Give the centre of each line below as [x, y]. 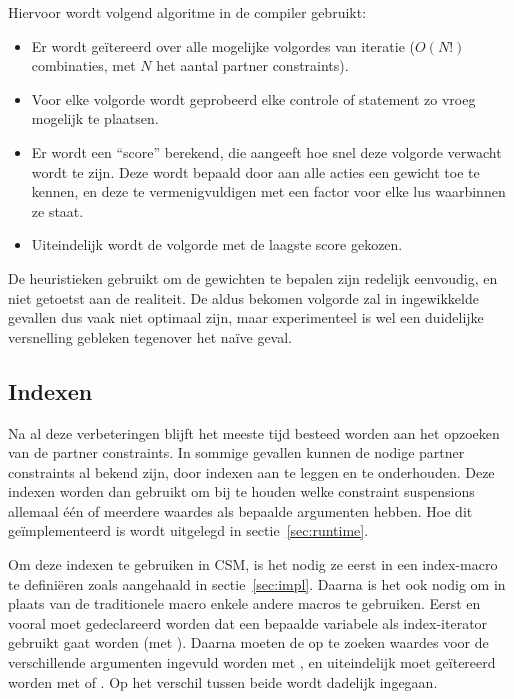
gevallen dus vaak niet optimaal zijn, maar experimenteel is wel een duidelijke [246, 317]
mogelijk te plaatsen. [95, 118]
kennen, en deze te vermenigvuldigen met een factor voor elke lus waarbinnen [268, 191]
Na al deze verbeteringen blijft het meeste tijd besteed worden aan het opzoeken [254, 432]
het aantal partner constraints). [252, 65]
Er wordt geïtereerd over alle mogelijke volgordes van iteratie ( [223, 45]
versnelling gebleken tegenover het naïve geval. [150, 336]
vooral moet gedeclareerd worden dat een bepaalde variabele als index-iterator [248, 622]
